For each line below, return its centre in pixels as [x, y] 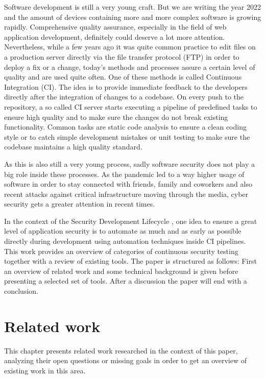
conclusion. [21, 291]
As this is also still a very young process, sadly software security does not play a [129, 163]
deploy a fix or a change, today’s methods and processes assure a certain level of [130, 67]
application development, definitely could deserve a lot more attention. [115, 36]
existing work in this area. [45, 370]
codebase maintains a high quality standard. [73, 147]
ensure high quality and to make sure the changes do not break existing [116, 117]
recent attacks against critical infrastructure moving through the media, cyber [126, 194]
